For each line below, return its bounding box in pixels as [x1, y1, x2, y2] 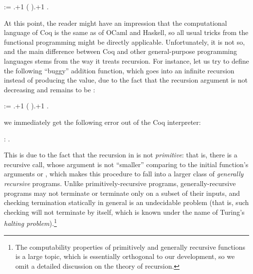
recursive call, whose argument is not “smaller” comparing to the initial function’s [4, 159, 249, 169]
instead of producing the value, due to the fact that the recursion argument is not [4, 75, 248, 85]
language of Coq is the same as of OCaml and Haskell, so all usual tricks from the [4, 27, 249, 37]
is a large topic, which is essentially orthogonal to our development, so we [15, 251, 235, 261]
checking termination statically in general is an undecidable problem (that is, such [4, 197, 249, 207]
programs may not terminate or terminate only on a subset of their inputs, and [4, 188, 240, 198]
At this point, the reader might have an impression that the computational [4, 17, 227, 28]
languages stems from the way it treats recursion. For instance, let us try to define [4, 55, 249, 66]
